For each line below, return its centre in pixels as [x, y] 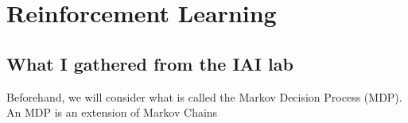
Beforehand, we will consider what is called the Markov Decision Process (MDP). [204, 96]
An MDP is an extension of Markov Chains [112, 112]
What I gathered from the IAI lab [150, 63]
